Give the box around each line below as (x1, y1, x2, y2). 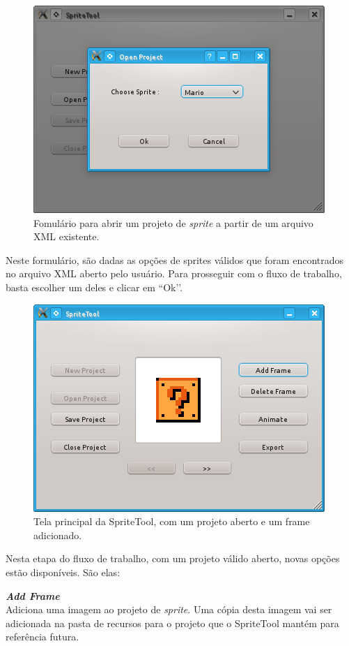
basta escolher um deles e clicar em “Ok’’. (6, 279, 183, 294)
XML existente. (33, 229, 100, 244)
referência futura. (6, 629, 79, 644)
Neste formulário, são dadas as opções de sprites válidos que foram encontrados (6, 252, 344, 267)
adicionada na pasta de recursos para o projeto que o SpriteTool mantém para (6, 615, 339, 630)
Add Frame (6, 588, 60, 603)
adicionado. (33, 527, 82, 542)
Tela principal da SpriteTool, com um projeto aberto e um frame (33, 514, 310, 529)
